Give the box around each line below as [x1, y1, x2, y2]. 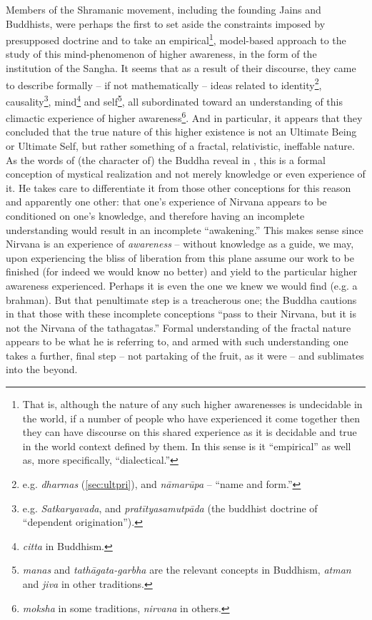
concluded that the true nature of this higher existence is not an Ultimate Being [6, 124, 357, 139]
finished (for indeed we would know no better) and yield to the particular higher [6, 264, 358, 279]
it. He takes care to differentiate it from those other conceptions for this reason [6, 180, 351, 195]
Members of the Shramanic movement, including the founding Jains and [6, 2, 321, 16]
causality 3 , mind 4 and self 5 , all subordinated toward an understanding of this [6, 91, 343, 108]
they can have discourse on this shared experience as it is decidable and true [22, 425, 357, 439]
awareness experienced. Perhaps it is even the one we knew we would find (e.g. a [6, 278, 358, 293]
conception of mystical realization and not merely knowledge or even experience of [6, 166, 366, 181]
